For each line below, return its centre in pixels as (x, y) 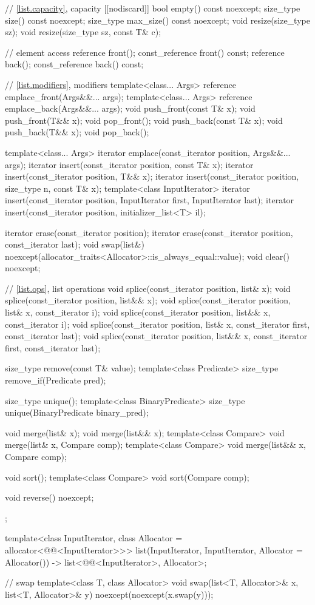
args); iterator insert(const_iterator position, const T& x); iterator (129, 164)
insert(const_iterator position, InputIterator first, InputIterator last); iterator (150, 200)
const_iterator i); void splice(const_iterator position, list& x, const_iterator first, (157, 324)
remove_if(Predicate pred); (56, 380)
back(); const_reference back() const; (74, 64)
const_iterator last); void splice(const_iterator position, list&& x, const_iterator (156, 336)
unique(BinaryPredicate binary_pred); (77, 412)
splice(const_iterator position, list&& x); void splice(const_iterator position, (148, 300)
